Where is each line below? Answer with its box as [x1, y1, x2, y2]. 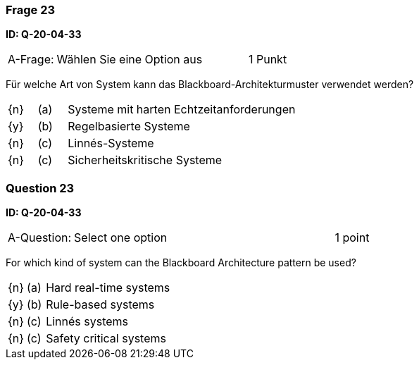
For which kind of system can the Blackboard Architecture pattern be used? [6, 256, 356, 269]
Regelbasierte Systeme [68, 119, 190, 134]
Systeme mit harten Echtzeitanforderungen [68, 102, 296, 117]
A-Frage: [8, 52, 54, 67]
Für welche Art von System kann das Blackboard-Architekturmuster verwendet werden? [6, 78, 414, 91]
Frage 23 [6, 3, 56, 17]
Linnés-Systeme [68, 136, 154, 151]
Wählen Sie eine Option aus [56, 52, 203, 67]
